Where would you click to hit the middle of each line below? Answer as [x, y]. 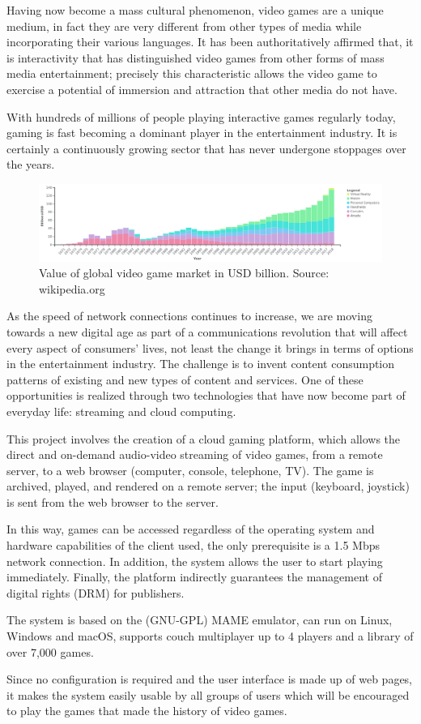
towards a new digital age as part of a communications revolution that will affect [207, 331]
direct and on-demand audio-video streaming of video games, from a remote [195, 454]
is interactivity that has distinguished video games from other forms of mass [196, 57]
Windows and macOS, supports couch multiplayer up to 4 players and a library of [210, 636]
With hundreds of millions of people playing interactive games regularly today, [201, 116]
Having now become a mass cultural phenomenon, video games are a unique [195, 10]
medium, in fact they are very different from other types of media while [184, 26]
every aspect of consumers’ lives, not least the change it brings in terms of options [210, 347]
